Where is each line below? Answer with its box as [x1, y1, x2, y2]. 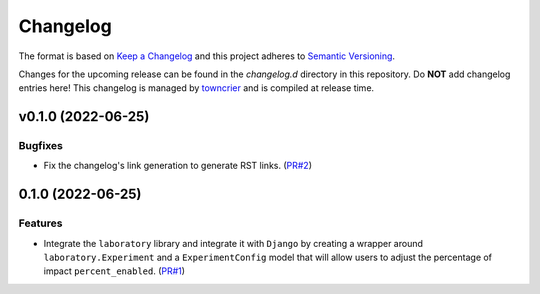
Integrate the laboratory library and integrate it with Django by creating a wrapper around [43, 237, 424, 249]
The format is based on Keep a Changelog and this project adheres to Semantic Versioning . [18, 50, 395, 62]
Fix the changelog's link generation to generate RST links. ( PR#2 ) [43, 160, 313, 172]
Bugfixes [18, 139, 64, 153]
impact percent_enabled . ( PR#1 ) [43, 265, 185, 277]
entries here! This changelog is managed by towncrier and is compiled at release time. [18, 82, 375, 94]
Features [18, 216, 63, 230]
